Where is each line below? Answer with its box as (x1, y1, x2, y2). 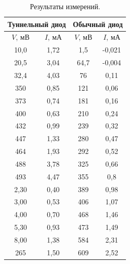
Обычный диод (73, 18, 123, 29)
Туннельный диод (8, 18, 66, 29)
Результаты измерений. (30, 1, 101, 11)
